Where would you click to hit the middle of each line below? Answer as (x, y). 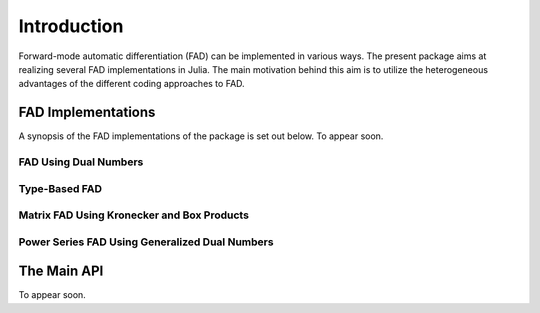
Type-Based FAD (60, 188)
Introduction (71, 26)
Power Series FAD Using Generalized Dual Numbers (146, 242)
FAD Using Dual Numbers (81, 162)
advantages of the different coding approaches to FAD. (131, 84)
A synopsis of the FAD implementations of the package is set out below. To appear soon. (201, 136)
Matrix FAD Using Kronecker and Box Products (134, 215)
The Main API (61, 271)
